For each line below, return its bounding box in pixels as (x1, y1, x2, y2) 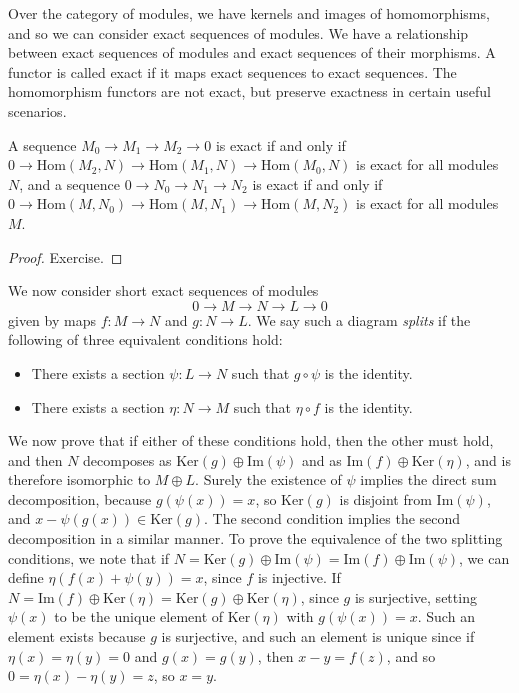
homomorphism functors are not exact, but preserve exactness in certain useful (8, 81, 491, 102)
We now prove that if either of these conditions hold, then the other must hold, (8, 430, 494, 451)
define (8, 567, 44, 588)
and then (8, 449, 63, 470)
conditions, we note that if (8, 547, 170, 568)
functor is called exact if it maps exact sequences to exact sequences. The (8, 61, 457, 82)
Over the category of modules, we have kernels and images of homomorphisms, (8, 3, 490, 23)
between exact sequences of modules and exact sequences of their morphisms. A (8, 42, 496, 63)
